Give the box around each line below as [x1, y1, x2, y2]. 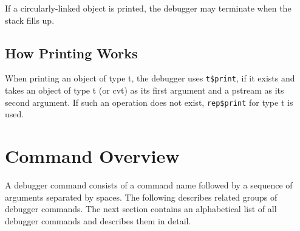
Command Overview [5, 143, 180, 168]
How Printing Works [5, 43, 138, 62]
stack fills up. [5, 13, 55, 26]
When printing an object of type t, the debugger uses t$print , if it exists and [5, 72, 295, 84]
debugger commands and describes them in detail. [5, 214, 191, 227]
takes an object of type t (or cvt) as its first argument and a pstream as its [5, 84, 284, 97]
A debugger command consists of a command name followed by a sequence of [5, 179, 293, 191]
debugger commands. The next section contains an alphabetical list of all [5, 202, 277, 215]
